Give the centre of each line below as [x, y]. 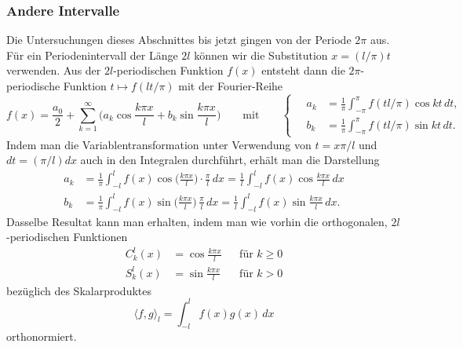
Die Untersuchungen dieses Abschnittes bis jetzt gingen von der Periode [179, 40]
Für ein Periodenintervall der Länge [92, 55]
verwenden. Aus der [54, 70]
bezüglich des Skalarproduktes [79, 290]
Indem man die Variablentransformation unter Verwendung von [159, 144]
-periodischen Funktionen [67, 237]
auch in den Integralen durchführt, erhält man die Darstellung [230, 160]
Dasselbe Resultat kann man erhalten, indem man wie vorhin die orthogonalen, [197, 221]
